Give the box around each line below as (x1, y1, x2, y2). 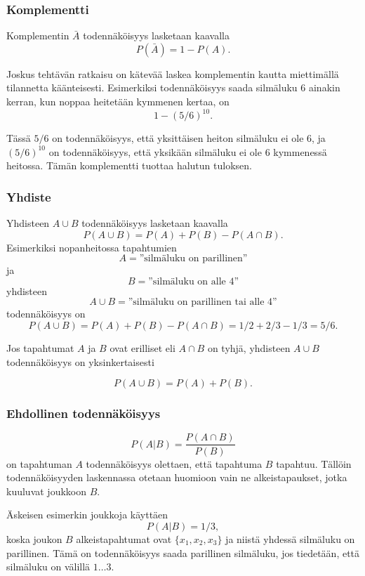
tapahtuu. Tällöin (276, 456, 352, 471)
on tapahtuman (6, 456, 72, 471)
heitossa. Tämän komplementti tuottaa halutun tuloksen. (6, 158, 252, 173)
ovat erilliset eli (109, 341, 175, 355)
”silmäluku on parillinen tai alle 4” (128, 297, 277, 308)
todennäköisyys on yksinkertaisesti (6, 354, 154, 369)
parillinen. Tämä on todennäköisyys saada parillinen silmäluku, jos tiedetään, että (6, 545, 360, 560)
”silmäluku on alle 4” (148, 276, 239, 287)
